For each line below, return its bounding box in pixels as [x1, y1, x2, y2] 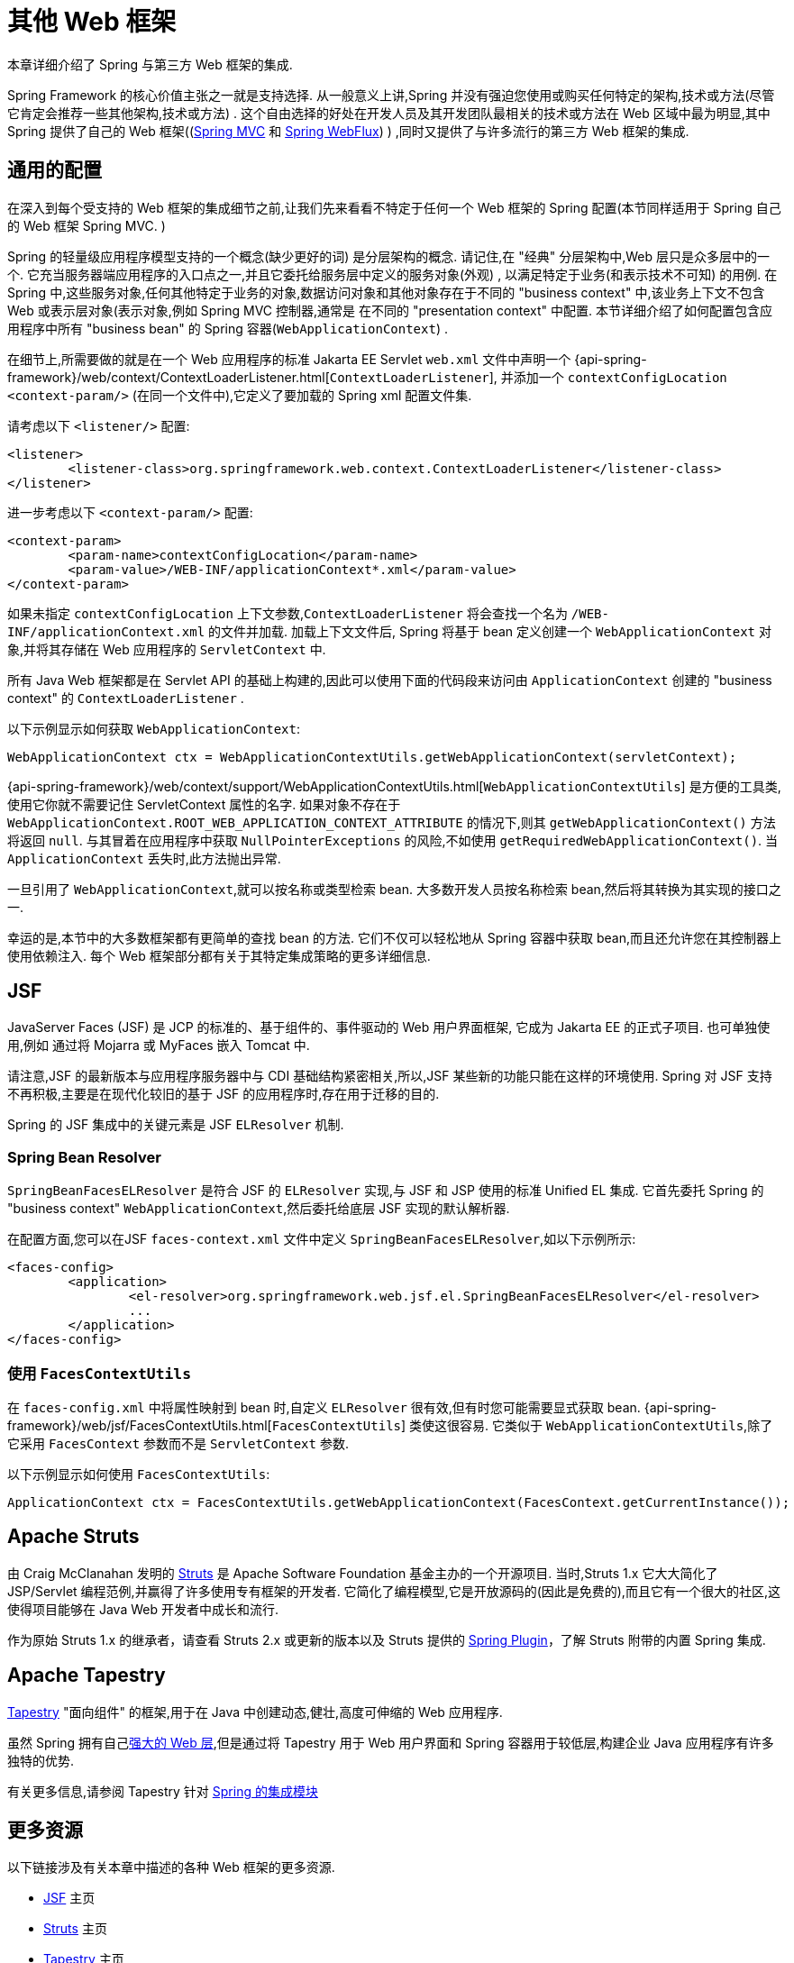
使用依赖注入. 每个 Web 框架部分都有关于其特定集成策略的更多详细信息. [7, 947, 431, 963]
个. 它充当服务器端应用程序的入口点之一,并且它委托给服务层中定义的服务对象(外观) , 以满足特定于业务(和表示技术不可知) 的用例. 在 [7, 266, 778, 282]
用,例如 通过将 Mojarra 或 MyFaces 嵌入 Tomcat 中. [7, 1037, 310, 1054]
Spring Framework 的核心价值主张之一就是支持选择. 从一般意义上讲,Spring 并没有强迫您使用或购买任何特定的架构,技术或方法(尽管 [7, 87, 775, 103]
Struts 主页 [43, 1921, 107, 1937]
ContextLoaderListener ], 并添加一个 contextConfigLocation [329, 369, 727, 385]
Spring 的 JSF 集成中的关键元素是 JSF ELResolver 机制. [7, 1117, 344, 1133]
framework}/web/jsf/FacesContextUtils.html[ [7, 1417, 272, 1433]
